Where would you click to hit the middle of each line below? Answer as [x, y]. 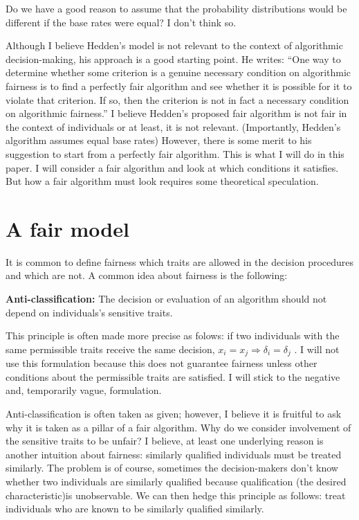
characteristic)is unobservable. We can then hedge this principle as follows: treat [176, 495]
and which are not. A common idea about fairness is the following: [147, 275]
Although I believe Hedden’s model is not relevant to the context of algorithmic [174, 45]
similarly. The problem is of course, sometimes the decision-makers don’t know [172, 468]
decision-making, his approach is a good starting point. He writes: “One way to [173, 59]
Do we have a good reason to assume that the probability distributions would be [176, 8]
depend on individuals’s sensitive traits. [89, 312]
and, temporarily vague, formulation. [84, 390]
